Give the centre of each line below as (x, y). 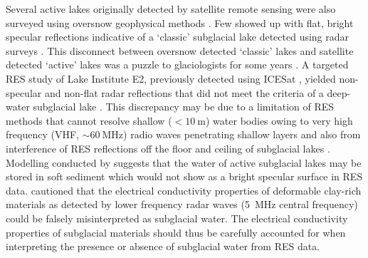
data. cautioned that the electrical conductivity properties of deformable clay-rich (184, 190)
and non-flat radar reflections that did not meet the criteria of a (184, 92)
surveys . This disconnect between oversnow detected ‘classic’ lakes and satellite (180, 50)
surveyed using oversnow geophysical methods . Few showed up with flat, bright (180, 22)
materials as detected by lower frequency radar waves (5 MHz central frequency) (182, 204)
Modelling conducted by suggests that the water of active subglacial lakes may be (184, 162)
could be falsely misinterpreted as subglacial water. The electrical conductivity (177, 218)
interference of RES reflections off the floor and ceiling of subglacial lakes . (168, 148)
